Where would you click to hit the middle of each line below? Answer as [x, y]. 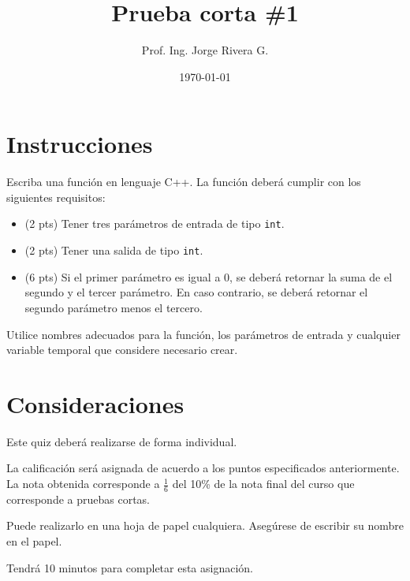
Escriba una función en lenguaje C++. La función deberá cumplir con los [184, 182]
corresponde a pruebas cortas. [78, 499]
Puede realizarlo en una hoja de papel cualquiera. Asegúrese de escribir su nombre [205, 525]
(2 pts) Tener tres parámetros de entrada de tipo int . [155, 223]
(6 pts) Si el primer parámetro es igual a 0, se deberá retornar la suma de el [209, 276]
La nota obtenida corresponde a [83, 484]
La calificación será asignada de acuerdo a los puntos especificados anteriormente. [203, 468]
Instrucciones [80, 144]
